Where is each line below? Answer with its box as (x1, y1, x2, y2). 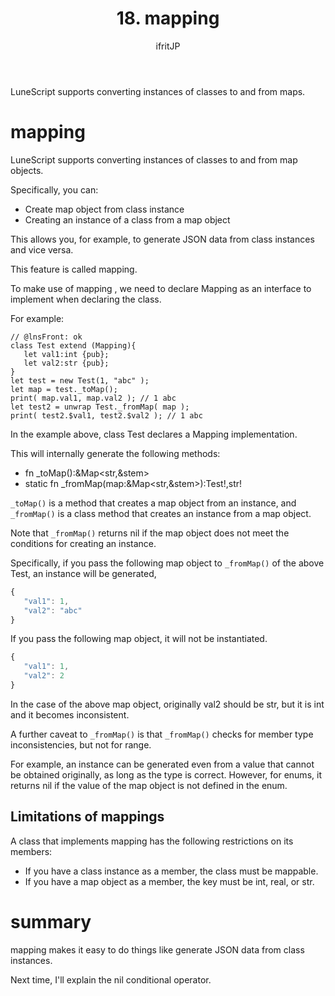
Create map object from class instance (24, 203, 185, 215)
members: (10, 845, 53, 857)
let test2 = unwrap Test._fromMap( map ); (10, 402, 190, 412)
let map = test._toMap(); (10, 384, 118, 394)
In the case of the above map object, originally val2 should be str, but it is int (10, 698, 325, 710)
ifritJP (155, 40, 181, 52)
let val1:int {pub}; (23, 349, 110, 359)
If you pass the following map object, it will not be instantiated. (10, 633, 268, 645)
